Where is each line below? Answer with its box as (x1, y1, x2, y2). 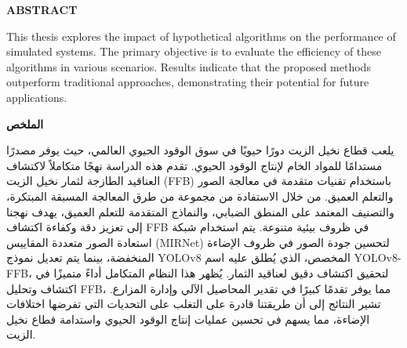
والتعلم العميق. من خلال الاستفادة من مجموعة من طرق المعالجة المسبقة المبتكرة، (6, 187, 394, 204)
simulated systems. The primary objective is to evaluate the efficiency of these (6, 43, 382, 60)
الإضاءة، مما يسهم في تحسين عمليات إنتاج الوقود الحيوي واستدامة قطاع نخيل (6, 310, 370, 327)
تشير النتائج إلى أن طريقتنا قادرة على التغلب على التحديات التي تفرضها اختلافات (6, 295, 381, 312)
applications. (6, 89, 67, 105)
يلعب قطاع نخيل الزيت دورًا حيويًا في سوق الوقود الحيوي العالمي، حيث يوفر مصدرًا (6, 142, 394, 158)
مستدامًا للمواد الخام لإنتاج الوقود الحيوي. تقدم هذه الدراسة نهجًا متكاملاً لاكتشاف (6, 157, 383, 173)
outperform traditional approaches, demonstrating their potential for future (6, 74, 369, 90)
